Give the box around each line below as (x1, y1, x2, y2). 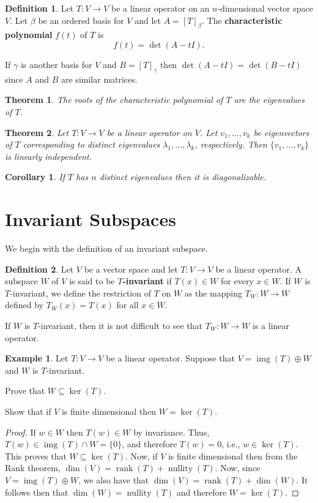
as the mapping (184, 286, 243, 299)
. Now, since (215, 461, 261, 474)
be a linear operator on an (111, 2, 210, 14)
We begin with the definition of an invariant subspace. (5, 242, 208, 255)
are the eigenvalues (234, 93, 305, 106)
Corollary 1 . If (5, 170, 65, 183)
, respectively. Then (194, 138, 267, 151)
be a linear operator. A (215, 262, 301, 275)
